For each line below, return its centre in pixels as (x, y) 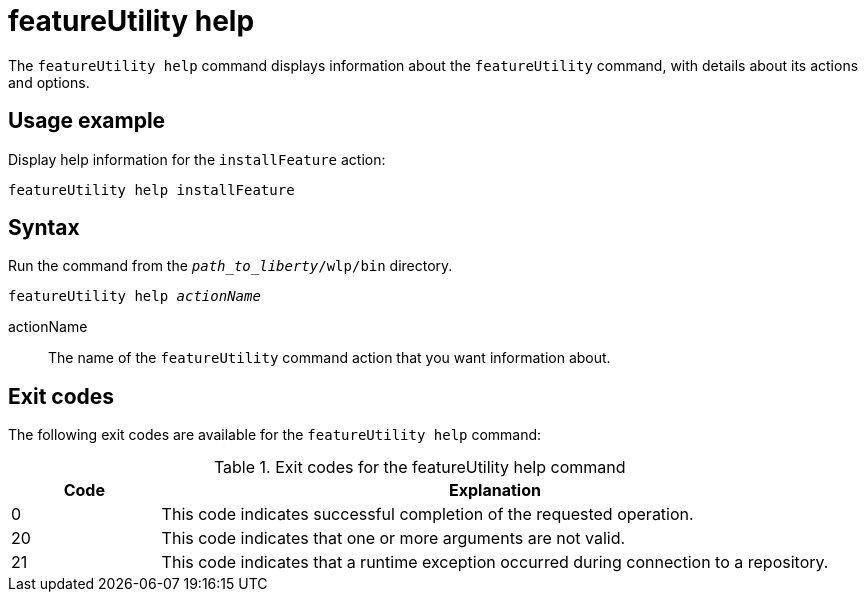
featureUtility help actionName (134, 296)
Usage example (87, 121)
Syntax (44, 228)
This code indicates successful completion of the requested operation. (427, 514)
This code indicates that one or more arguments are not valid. (393, 538)
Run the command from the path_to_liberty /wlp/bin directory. (230, 266)
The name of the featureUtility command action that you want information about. (329, 358)
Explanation (495, 490)
